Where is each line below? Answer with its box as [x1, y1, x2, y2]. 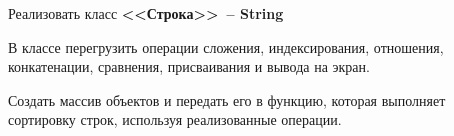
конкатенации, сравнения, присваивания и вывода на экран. [8, 56, 370, 77]
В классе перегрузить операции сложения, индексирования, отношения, [8, 36, 444, 57]
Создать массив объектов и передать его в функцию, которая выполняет [8, 89, 446, 110]
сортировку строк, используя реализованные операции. [8, 109, 342, 130]
